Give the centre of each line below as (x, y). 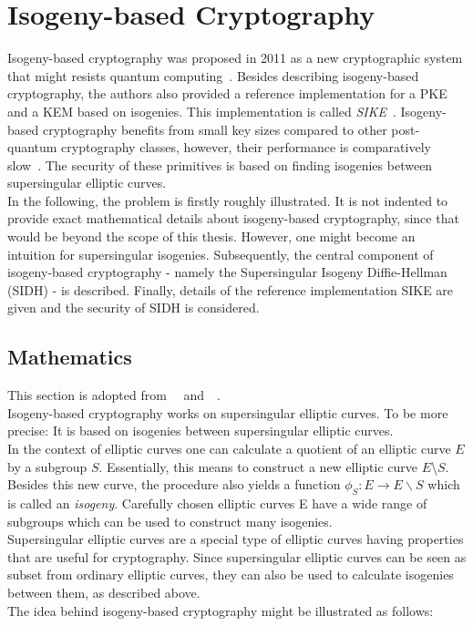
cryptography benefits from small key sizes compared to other (215, 129)
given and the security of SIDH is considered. (134, 308)
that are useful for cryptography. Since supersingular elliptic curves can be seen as (237, 556)
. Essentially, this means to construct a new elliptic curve (258, 466)
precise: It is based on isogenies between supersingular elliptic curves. (201, 431)
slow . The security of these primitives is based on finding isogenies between (220, 164)
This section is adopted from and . (114, 395)
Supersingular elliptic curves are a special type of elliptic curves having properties (236, 539)
